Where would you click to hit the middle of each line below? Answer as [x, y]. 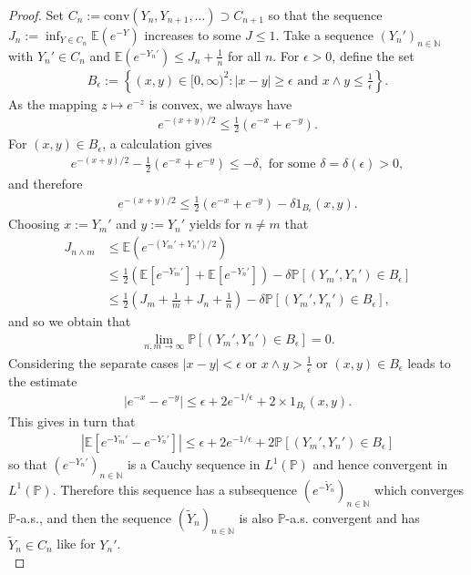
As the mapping [53, 103]
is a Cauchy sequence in [194, 464]
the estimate [43, 380]
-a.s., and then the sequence [94, 517]
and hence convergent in [380, 464]
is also [256, 517]
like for [76, 544]
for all [245, 55]
